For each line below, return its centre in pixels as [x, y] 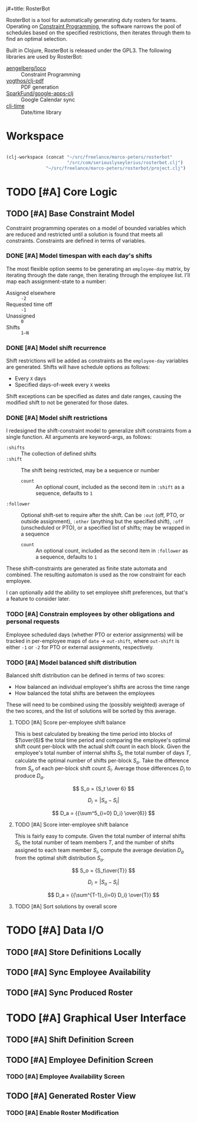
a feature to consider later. [38, 599]
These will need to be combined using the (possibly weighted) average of [96, 705]
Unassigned [21, 316]
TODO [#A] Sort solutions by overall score [66, 906]
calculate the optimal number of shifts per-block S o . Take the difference [102, 761]
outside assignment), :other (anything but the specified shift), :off [102, 521]
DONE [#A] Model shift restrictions [57, 418]
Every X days [30, 379]
